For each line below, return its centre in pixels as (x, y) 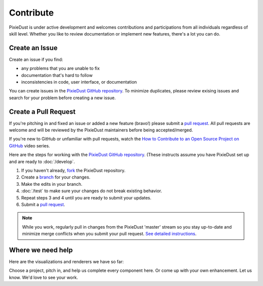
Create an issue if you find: (36, 59)
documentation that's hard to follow (57, 75)
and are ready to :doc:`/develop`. (42, 161)
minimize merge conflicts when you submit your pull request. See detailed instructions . (109, 234)
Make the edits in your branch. (52, 184)
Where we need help (41, 250)
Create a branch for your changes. (56, 177)
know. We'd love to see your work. (43, 277)
